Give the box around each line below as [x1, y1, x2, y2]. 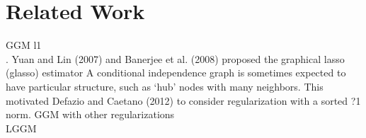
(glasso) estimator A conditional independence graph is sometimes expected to [6, 65, 346, 80]
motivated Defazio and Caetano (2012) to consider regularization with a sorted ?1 [6, 93, 361, 108]
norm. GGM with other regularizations [6, 107, 175, 122]
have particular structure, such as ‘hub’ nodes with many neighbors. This [6, 79, 324, 93]
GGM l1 [6, 38, 42, 52]
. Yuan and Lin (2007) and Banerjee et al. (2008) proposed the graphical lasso [6, 51, 345, 66]
